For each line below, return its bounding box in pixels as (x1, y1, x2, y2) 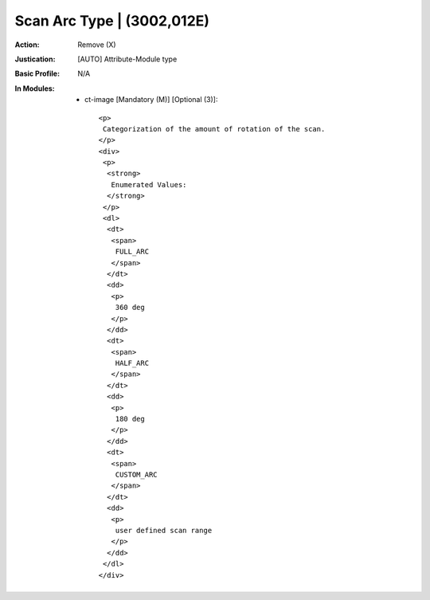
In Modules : (14, 84, 55, 93)
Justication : (14, 54, 56, 64)
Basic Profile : (14, 69, 60, 79)
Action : (14, 40, 40, 49)
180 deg (115, 414, 145, 424)
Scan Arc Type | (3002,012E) (14, 12, 210, 29)
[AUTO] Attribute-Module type (77, 54, 178, 64)
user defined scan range (115, 526, 213, 535)
